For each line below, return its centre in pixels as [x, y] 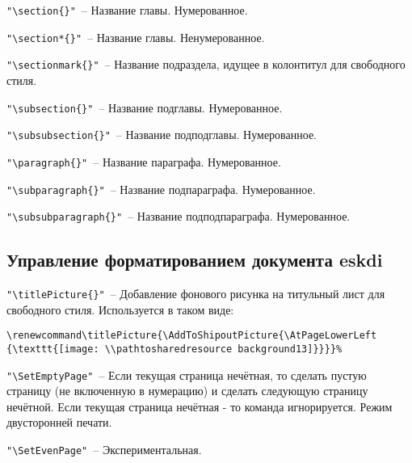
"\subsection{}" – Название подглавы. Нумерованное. [145, 107]
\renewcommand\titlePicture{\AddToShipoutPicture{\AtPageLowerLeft [192, 336]
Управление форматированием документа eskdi [195, 260]
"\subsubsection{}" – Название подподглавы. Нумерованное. [162, 135]
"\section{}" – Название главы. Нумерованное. [127, 10]
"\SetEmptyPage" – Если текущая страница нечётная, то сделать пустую [187, 375]
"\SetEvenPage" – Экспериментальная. [104, 450]
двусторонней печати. [59, 422]
